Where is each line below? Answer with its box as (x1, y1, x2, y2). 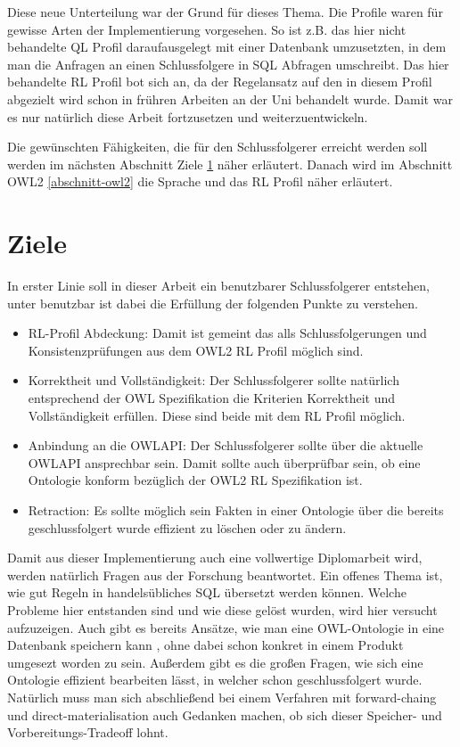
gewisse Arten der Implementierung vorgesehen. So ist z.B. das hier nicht (7, 20, 407, 38)
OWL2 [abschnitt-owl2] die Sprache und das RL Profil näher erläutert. (7, 172, 393, 191)
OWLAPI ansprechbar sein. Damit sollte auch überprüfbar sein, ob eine (28, 453, 421, 472)
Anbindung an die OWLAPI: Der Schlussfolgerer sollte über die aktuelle (28, 436, 423, 455)
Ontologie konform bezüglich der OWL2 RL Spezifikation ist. (28, 471, 363, 489)
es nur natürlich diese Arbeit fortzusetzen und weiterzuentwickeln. (7, 107, 368, 126)
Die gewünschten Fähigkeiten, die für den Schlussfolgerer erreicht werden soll (7, 137, 428, 156)
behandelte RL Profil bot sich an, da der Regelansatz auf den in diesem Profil (7, 72, 432, 91)
